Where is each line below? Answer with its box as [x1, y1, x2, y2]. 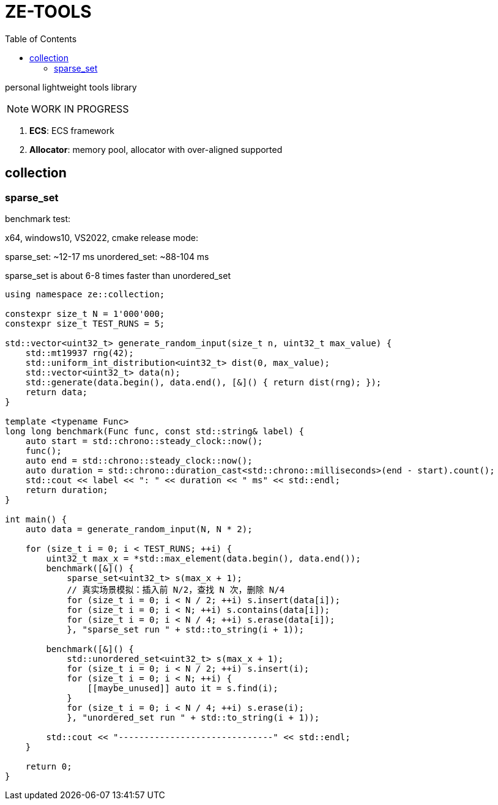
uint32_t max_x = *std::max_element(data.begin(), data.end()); [46, 553, 361, 563]
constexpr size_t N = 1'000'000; [5, 308, 165, 319]
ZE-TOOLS [5, 1, 92, 22]
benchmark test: [5, 213, 71, 224]
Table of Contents [5, 33, 77, 44]
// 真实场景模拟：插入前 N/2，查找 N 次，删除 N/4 [67, 584, 285, 595]
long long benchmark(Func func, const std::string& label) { [5, 426, 304, 436]
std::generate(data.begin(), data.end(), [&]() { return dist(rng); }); [25, 377, 382, 387]
